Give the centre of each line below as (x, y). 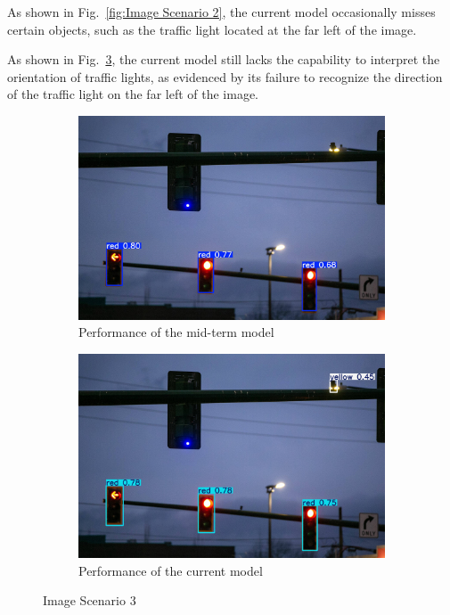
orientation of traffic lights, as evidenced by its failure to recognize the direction (225, 76)
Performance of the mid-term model (176, 332)
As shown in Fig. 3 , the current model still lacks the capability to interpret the (224, 59)
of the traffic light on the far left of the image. (133, 94)
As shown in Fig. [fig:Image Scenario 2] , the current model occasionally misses (221, 12)
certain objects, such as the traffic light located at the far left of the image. (212, 29)
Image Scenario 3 (90, 600)
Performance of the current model (171, 570)
